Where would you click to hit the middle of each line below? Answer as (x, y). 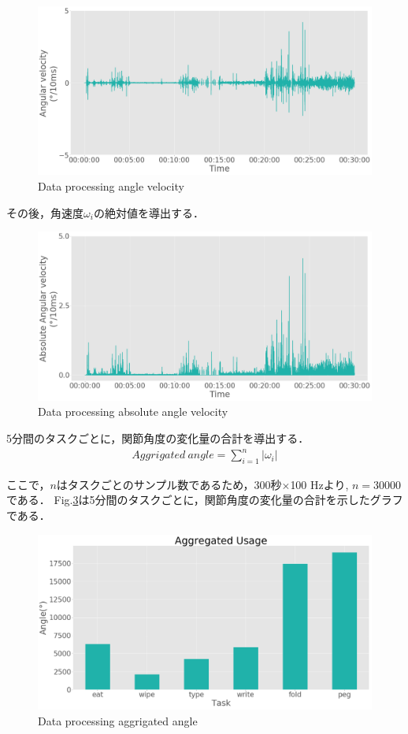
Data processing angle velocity (111, 186)
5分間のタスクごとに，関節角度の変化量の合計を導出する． (158, 437)
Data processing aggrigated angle (118, 720)
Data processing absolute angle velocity (133, 411)
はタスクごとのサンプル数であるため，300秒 (169, 484)
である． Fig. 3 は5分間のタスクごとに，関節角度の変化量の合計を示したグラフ (205, 500)
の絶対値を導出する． (148, 212)
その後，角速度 (45, 212)
